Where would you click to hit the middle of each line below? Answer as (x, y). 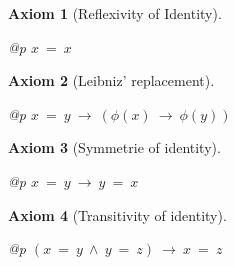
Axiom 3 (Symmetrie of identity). (114, 147)
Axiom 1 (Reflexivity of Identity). (115, 13)
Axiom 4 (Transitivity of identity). (117, 214)
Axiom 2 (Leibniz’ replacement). (111, 80)
